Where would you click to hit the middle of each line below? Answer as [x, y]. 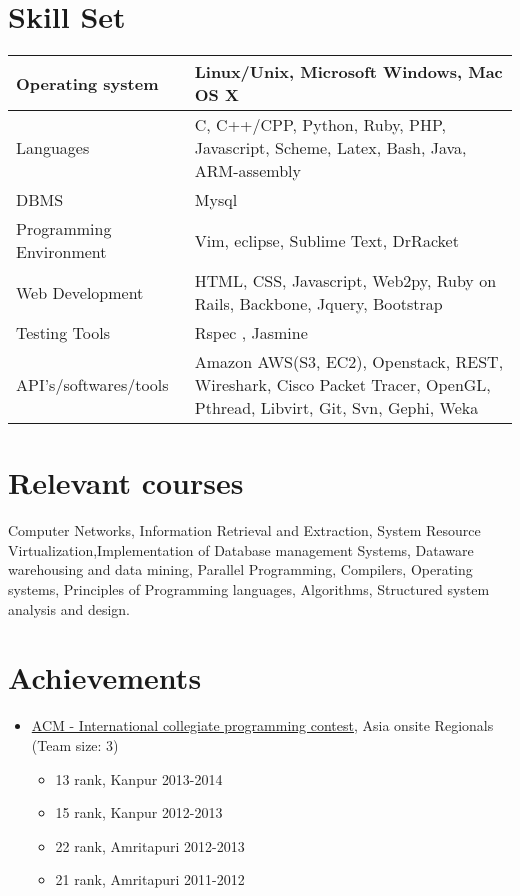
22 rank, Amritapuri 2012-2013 [150, 845]
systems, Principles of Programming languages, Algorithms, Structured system [249, 589]
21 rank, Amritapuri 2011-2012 [150, 879]
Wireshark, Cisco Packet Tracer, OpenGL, [342, 385]
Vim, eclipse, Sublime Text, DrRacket [326, 240]
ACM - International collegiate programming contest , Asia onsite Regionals [262, 725]
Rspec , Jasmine [251, 333]
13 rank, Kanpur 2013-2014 [139, 778]
